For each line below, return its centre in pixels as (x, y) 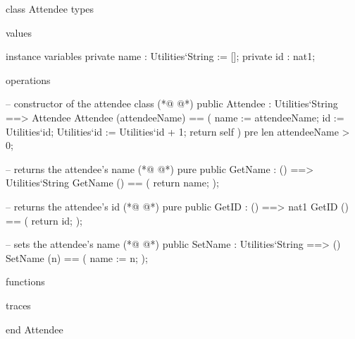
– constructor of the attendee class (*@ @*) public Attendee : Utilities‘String (172, 103)
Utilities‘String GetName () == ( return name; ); (112, 183)
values (19, 32)
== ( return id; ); (44, 220)
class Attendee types (50, 8)
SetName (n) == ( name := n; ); (77, 257)
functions (25, 281)
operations (28, 79)
